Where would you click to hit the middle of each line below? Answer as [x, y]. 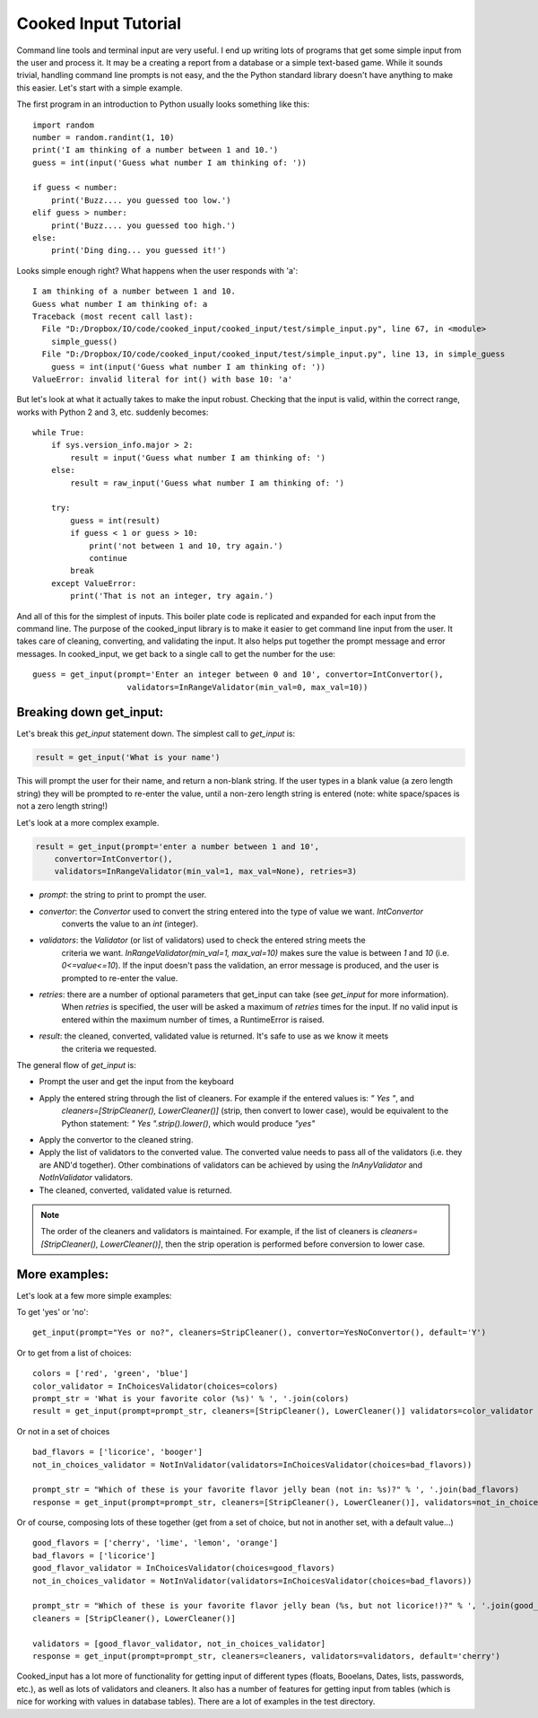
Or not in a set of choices [63, 1431]
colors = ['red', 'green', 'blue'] [111, 1374]
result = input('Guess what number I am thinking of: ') [198, 457]
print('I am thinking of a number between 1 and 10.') [156, 150]
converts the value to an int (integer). [130, 924]
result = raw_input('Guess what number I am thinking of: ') [208, 483]
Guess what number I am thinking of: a [120, 304]
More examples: [63, 1274]
